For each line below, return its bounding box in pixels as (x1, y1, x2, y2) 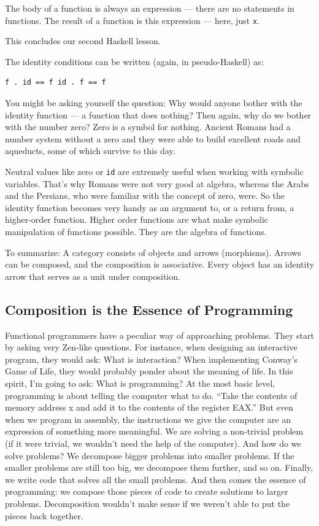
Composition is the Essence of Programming (5, 300, 293, 319)
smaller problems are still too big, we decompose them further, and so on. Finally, (5, 461, 313, 474)
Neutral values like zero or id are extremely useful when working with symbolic (5, 165, 304, 177)
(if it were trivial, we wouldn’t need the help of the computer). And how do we (5, 436, 301, 449)
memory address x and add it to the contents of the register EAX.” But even (5, 401, 293, 414)
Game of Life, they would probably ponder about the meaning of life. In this (5, 365, 293, 377)
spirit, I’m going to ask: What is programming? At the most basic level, (5, 376, 275, 389)
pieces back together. (5, 509, 83, 522)
